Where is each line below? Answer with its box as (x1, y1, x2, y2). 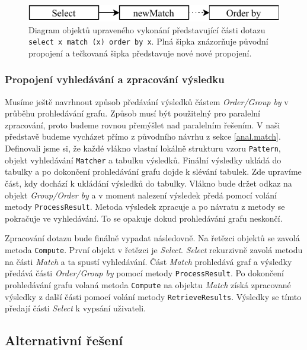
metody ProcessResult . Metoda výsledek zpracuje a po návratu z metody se (5, 200, 285, 213)
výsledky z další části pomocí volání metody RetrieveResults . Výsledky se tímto (5, 290, 302, 302)
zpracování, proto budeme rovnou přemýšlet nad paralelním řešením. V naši (5, 118, 280, 131)
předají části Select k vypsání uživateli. (5, 302, 146, 314)
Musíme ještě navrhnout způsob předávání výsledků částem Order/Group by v (5, 95, 289, 108)
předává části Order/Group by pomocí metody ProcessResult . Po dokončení (5, 267, 284, 279)
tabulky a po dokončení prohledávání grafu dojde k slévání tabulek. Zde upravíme (5, 165, 302, 178)
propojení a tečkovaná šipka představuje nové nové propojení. (28, 46, 252, 59)
